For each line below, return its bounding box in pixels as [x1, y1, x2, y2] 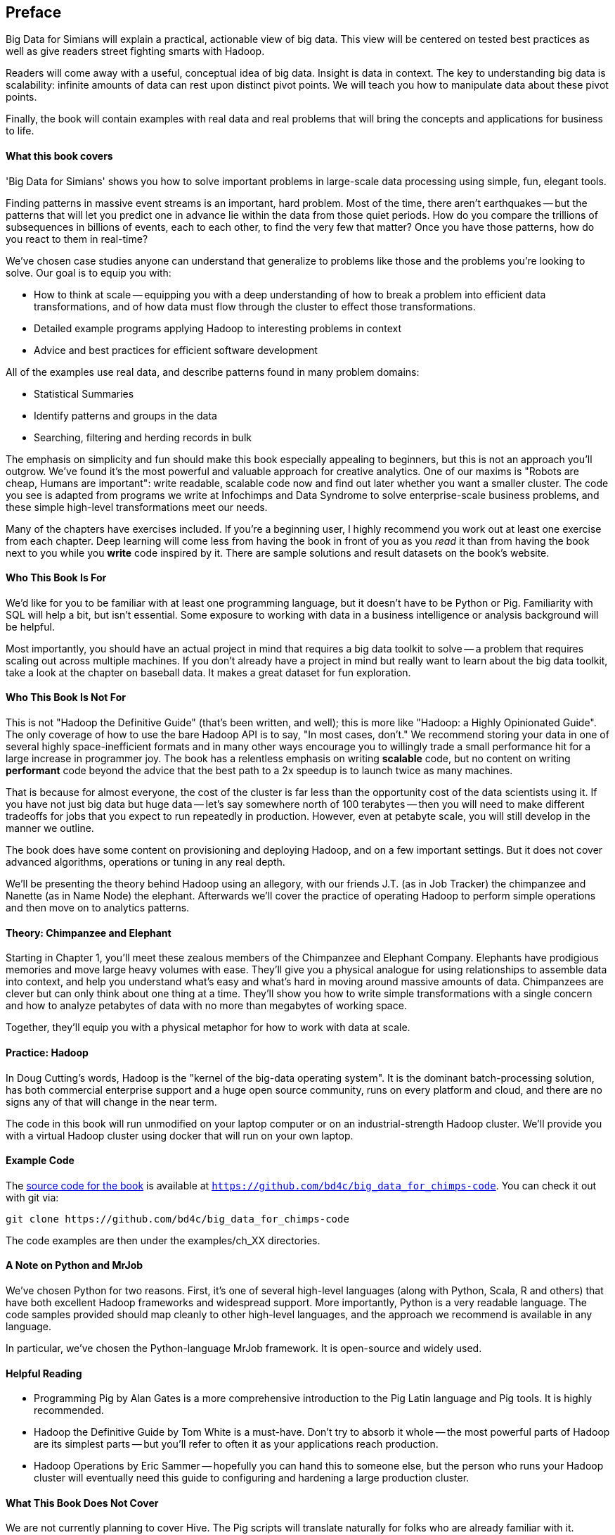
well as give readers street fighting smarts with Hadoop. [6, 45, 265, 58]
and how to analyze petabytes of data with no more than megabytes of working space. [6, 999, 407, 1012]
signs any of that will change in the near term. [6, 1095, 217, 1108]
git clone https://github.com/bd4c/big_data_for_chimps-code [6, 1213, 349, 1225]
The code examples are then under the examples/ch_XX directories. [6, 1234, 321, 1246]
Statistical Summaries [34, 387, 134, 400]
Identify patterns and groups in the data [34, 409, 217, 422]
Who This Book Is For [6, 571, 107, 584]
